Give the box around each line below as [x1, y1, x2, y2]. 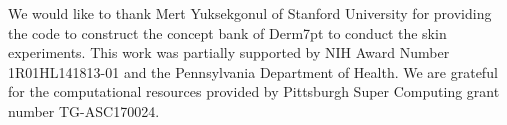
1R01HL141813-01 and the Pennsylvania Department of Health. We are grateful [8, 61, 498, 82]
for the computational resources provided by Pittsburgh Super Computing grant [8, 81, 500, 102]
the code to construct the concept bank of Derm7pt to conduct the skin [8, 22, 447, 43]
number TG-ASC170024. [8, 100, 160, 121]
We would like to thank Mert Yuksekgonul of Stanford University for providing [8, 3, 492, 23]
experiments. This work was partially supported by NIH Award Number [8, 42, 450, 63]
